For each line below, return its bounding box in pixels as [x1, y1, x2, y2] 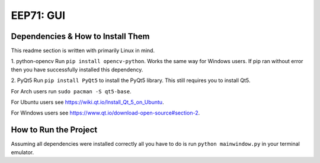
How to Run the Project [11, 125, 98, 135]
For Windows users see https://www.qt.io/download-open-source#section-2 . [11, 109, 200, 116]
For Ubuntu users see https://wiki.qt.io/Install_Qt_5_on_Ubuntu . [11, 99, 164, 106]
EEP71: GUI [11, 9, 65, 22]
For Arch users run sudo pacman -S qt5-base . [11, 87, 132, 94]
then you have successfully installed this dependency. [11, 66, 143, 73]
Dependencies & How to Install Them [11, 31, 150, 41]
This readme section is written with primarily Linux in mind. [11, 47, 155, 54]
